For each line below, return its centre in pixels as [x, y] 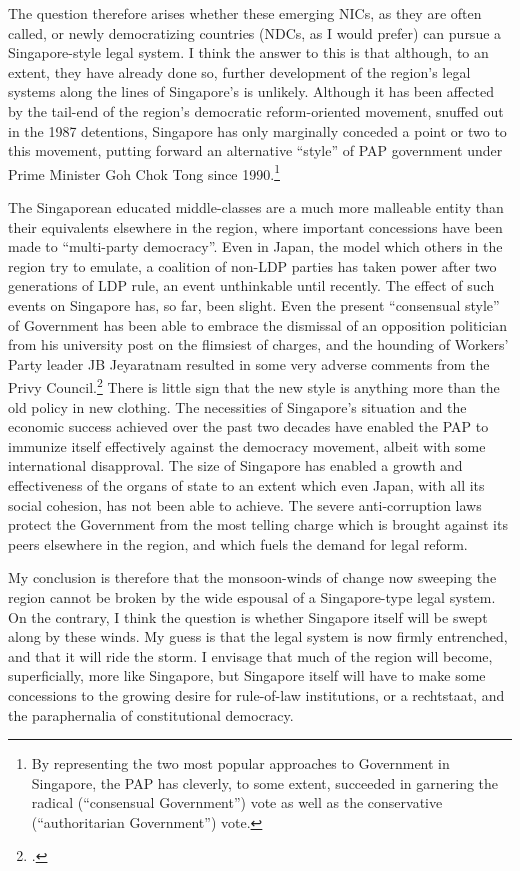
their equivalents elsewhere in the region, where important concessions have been [255, 226]
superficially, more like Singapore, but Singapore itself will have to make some [247, 675]
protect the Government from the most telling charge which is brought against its [258, 524]
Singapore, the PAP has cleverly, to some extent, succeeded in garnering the [265, 782]
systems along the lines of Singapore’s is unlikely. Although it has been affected [251, 91]
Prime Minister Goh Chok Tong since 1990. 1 [144, 172]
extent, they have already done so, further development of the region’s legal [239, 71]
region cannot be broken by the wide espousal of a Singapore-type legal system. [252, 596]
